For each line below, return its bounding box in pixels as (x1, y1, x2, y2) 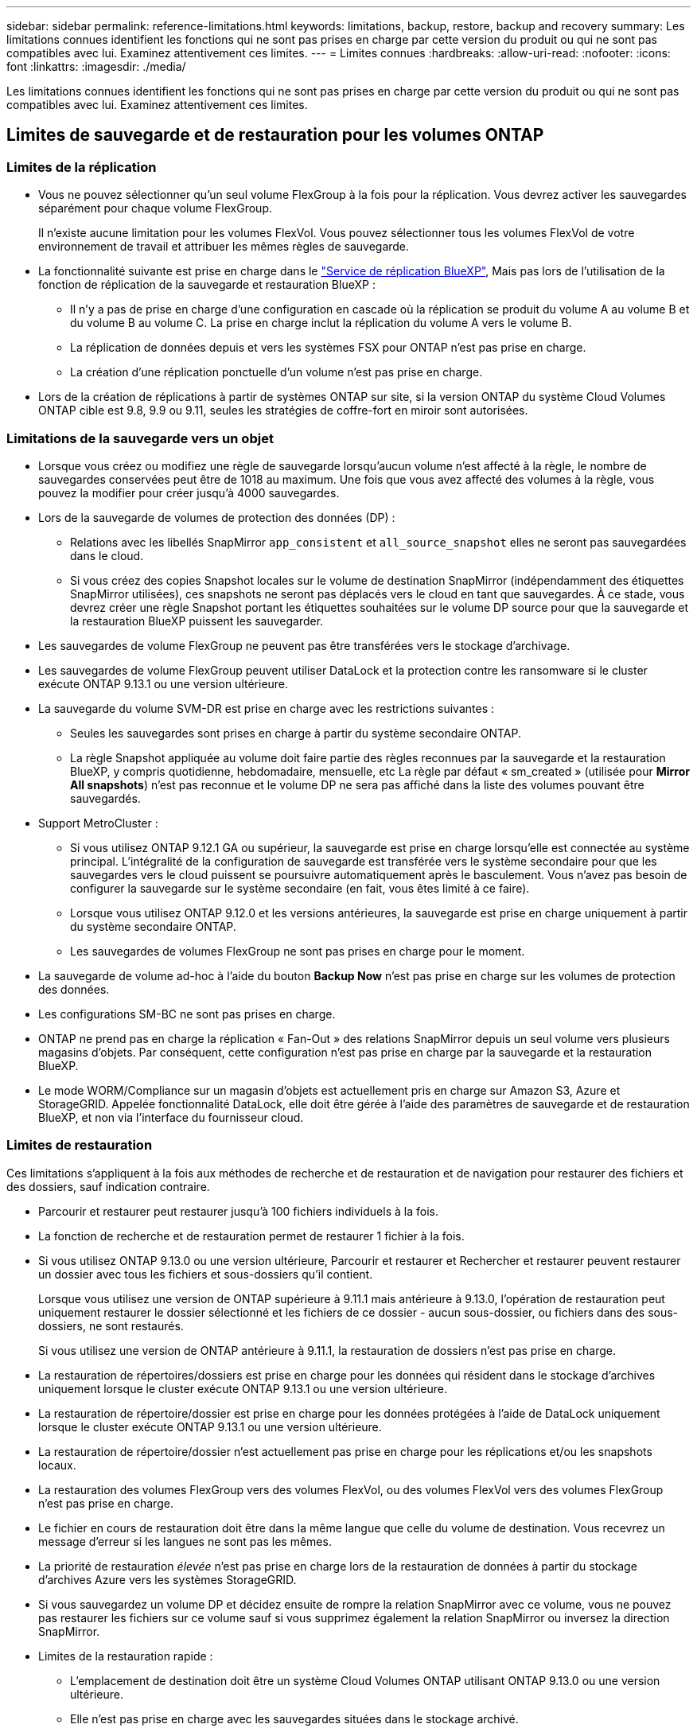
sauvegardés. (70, 791, 141, 805)
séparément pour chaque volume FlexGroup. (38, 201, 273, 216)
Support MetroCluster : (38, 815, 158, 830)
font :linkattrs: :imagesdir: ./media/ (6, 60, 186, 73)
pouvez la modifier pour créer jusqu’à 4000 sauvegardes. (38, 485, 340, 500)
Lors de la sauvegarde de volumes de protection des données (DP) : (38, 510, 395, 524)
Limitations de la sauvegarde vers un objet (6, 430, 274, 446)
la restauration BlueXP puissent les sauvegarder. (70, 613, 324, 628)
